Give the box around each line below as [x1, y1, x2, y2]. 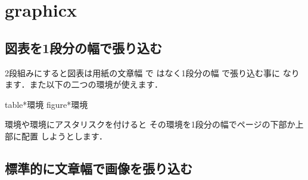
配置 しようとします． [21, 129, 108, 142]
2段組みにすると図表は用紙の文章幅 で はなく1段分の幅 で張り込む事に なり [5, 66, 300, 79]
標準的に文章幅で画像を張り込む [5, 159, 192, 177]
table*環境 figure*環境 [5, 98, 88, 110]
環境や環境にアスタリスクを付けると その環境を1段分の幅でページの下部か [5, 118, 295, 131]
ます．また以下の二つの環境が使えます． [5, 78, 163, 91]
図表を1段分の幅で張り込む [5, 38, 163, 57]
